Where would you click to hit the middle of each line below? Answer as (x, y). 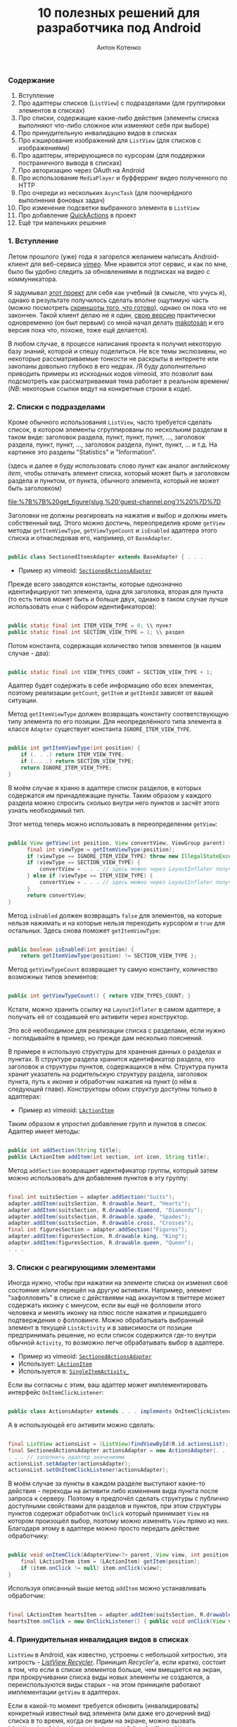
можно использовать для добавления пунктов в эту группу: (98, 1178)
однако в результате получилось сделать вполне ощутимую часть (108, 300)
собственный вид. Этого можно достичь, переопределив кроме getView (117, 523)
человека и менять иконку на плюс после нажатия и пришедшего (107, 1313)
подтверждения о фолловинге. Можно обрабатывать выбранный (106, 1320)
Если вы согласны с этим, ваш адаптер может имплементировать (108, 1385)
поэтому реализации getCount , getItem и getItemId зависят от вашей (111, 693)
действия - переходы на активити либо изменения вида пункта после (113, 1491)
